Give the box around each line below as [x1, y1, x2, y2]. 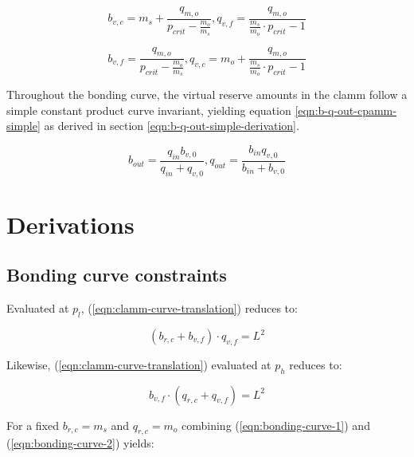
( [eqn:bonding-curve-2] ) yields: [6, 435, 154, 451]
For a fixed [6, 416, 59, 433]
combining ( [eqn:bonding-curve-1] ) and [182, 416, 370, 433]
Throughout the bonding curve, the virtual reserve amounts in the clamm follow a [6, 86, 408, 103]
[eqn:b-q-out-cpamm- [295, 101, 396, 118]
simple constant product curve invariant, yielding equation [6, 101, 291, 118]
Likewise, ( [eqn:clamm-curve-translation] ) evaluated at [6, 356, 271, 372]
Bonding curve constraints [6, 262, 227, 287]
